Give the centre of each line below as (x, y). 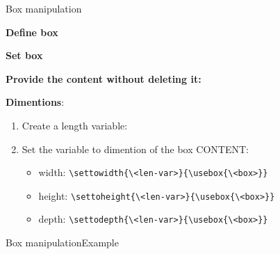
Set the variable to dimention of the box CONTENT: (135, 149)
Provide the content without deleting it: (104, 78)
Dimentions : (35, 102)
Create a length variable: (75, 125)
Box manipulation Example (62, 243)
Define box (32, 32)
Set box (24, 55)
